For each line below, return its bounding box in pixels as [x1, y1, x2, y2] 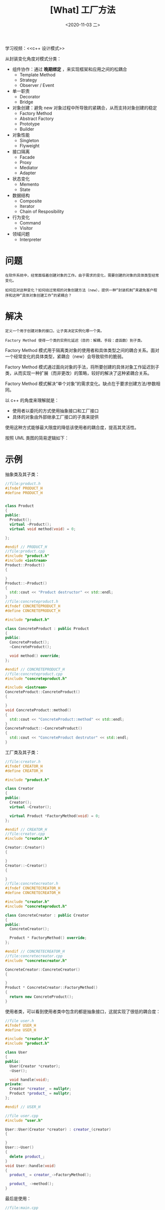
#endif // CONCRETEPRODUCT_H [5, 667, 65, 672]
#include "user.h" [5, 1118, 43, 1123]
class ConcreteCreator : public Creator [5, 913, 90, 918]
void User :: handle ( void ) [5, 1163, 56, 1168]
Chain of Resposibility [19, 208, 64, 214]
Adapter [19, 170, 36, 176]
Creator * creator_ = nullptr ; [9, 1087, 71, 1092]
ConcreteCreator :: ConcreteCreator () [5, 967, 80, 972]
